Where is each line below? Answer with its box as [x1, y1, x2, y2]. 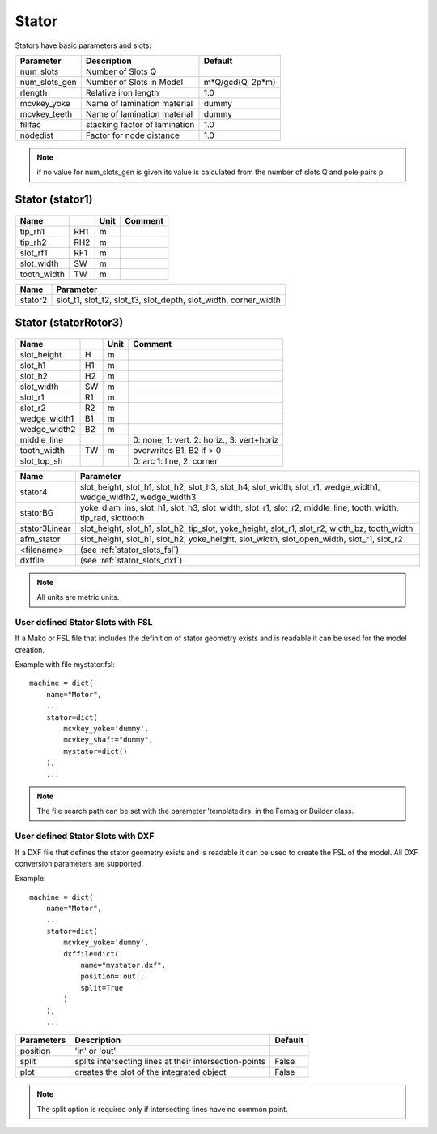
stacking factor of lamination [85, 118, 195, 130]
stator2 [19, 294, 48, 306]
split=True [80, 983, 124, 992]
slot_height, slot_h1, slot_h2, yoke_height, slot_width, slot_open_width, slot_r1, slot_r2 [79, 533, 403, 545]
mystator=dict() [63, 747, 128, 755]
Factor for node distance [85, 130, 180, 141]
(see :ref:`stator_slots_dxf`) [79, 554, 183, 566]
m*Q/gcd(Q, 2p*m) [203, 76, 276, 88]
